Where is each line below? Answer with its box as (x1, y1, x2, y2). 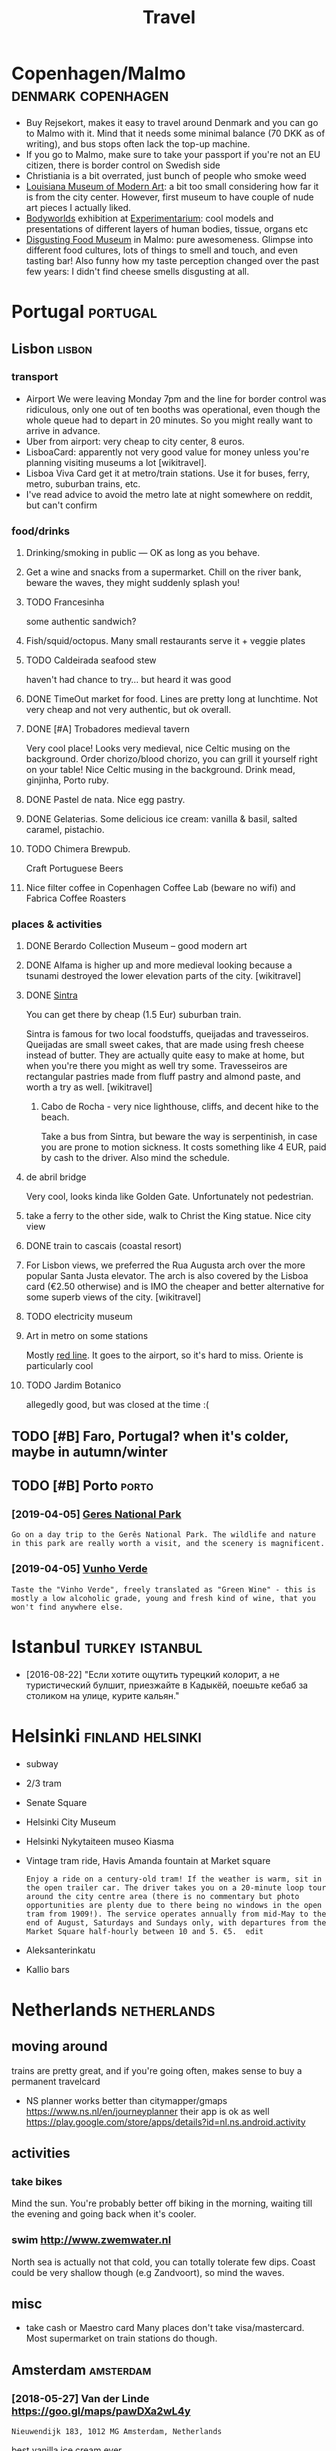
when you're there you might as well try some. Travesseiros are (25, 1060, 288, 1072)
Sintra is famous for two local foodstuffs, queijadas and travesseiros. (25, 1028, 309, 1040)
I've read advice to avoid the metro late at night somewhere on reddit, (25, 488, 313, 500)
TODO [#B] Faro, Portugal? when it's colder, (11, 1427, 289, 1445)
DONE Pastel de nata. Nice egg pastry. (25, 794, 186, 806)
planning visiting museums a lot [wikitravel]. (25, 456, 208, 468)
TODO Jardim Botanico (25, 1379, 122, 1391)
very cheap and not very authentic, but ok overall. (25, 704, 232, 716)
